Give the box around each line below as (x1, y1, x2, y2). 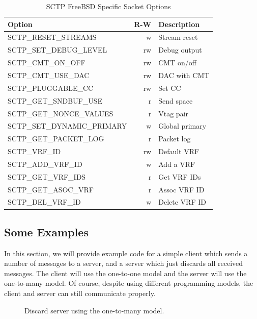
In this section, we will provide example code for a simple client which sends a (4, 248, 248, 258)
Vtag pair (158, 108, 189, 118)
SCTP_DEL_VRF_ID (8, 197, 81, 207)
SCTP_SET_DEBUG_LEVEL (8, 44, 107, 55)
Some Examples (4, 224, 89, 239)
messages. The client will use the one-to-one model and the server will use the (4, 267, 247, 278)
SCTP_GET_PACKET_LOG (8, 133, 104, 144)
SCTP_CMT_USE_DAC (8, 69, 90, 80)
